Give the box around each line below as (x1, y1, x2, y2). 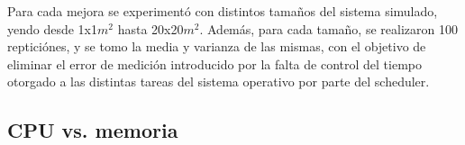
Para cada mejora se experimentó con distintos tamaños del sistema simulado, (7, 2, 438, 20)
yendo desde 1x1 (7, 19, 98, 38)
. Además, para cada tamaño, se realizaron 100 (199, 19, 458, 38)
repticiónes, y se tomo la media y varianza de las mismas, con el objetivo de (7, 37, 426, 56)
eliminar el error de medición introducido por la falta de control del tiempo (7, 54, 422, 73)
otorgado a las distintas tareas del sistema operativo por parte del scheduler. (7, 72, 430, 91)
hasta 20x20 (117, 19, 184, 38)
